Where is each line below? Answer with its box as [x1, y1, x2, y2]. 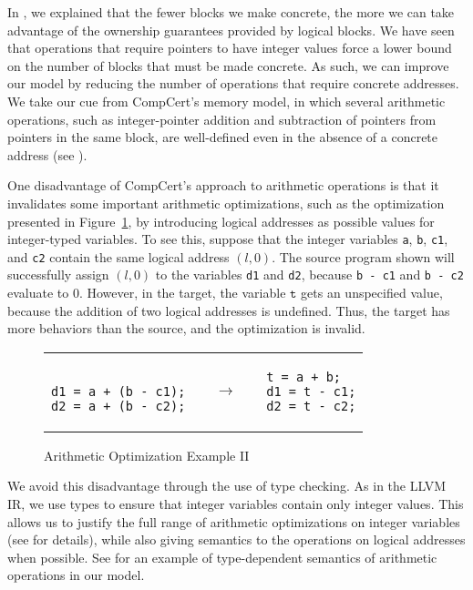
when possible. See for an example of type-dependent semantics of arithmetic [7, 547, 437, 566]
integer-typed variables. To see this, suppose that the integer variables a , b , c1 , [7, 229, 448, 249]
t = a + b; [266, 369, 342, 384]
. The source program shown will [272, 247, 455, 266]
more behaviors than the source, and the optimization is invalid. [7, 319, 365, 338]
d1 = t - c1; [266, 383, 356, 399]
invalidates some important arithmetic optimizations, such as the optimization [7, 193, 445, 212]
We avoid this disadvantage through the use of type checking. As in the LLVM [7, 476, 447, 495]
